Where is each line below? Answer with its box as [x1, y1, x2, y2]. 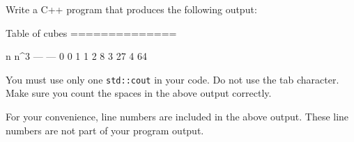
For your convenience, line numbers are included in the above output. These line [6, 109, 349, 124]
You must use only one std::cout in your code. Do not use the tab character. [6, 72, 339, 86]
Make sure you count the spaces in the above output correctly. [6, 86, 272, 100]
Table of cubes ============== [6, 25, 177, 40]
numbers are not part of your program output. [6, 123, 204, 137]
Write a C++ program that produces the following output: [6, 2, 257, 16]
